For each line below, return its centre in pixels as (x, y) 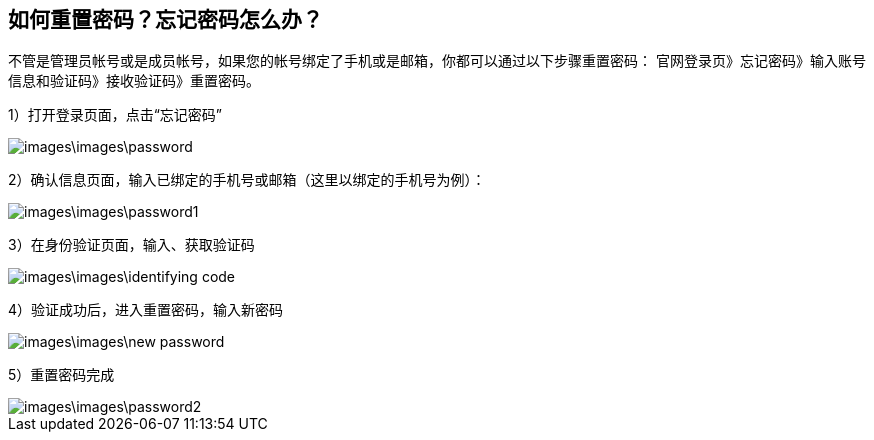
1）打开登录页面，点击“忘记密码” (115, 115)
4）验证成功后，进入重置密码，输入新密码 (146, 310)
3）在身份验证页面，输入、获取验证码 (131, 245)
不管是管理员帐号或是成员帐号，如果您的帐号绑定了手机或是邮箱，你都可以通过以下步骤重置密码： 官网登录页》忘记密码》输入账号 (437, 61)
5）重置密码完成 (61, 375)
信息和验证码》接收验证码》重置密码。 (134, 81)
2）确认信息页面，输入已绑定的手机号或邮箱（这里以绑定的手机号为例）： (247, 180)
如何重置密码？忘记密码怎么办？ (165, 19)
